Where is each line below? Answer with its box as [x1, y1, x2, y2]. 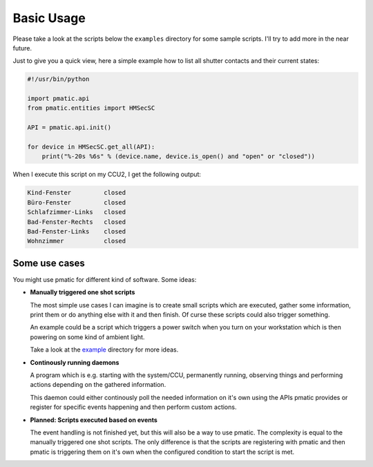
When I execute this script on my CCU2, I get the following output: [12, 170, 202, 179]
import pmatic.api [27, 95, 90, 103]
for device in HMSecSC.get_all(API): [27, 143, 155, 151]
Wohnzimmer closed [27, 237, 126, 245]
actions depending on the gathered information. [30, 381, 166, 389]
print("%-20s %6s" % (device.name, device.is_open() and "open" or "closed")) [41, 153, 316, 160]
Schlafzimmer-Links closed [27, 208, 126, 216]
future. [12, 44, 32, 52]
